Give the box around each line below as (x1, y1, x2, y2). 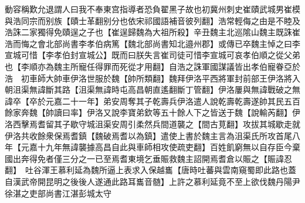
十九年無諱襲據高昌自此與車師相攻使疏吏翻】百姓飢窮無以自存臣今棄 (37, 141, 300, 153)
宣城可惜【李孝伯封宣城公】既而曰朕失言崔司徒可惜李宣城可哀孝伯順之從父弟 (5, 49, 300, 61)
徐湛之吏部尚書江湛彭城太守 (5, 187, 111, 199)
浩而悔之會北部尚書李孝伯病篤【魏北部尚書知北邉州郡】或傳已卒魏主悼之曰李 (5, 37, 300, 49)
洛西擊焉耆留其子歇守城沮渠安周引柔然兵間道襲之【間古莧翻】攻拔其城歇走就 (5, 117, 300, 130)
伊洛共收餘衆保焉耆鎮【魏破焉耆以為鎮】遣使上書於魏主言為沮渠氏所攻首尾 (5, 129, 292, 141)
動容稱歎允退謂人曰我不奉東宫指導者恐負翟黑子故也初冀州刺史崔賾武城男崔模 (5, 3, 300, 15)
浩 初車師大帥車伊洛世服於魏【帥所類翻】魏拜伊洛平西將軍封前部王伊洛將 (5, 72, 292, 84)
